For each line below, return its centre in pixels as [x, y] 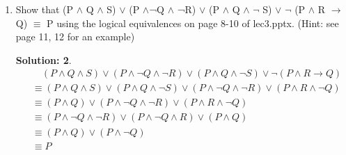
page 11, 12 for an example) [75, 36]
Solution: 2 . [44, 59]
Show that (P [45, 9]
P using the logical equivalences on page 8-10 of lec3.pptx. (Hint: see [193, 23]
